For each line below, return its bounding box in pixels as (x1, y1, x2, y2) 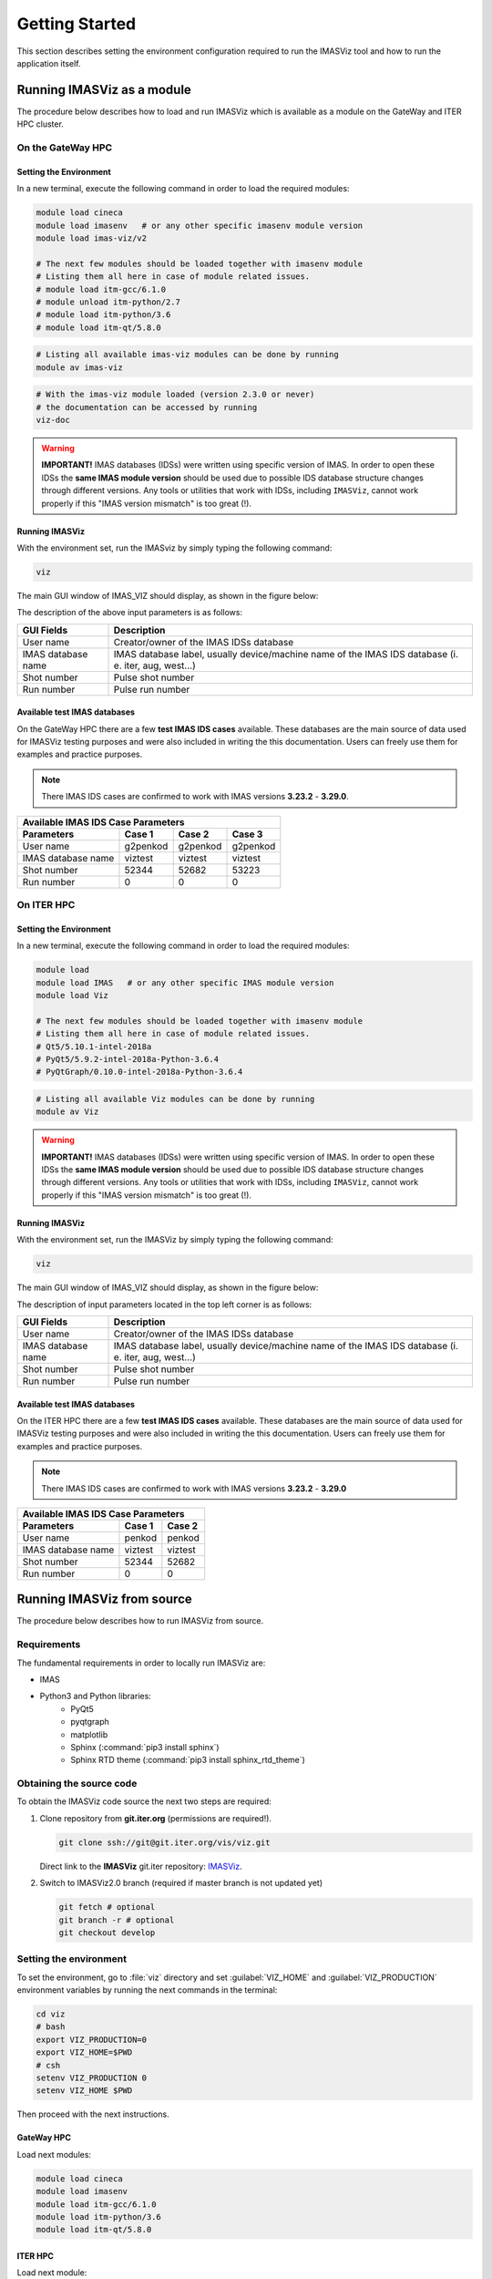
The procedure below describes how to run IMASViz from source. (16, 1615, 264, 1626)
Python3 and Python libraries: (39, 1691, 152, 1702)
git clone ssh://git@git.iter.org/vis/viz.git (58, 1837, 271, 1848)
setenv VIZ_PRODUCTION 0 (36, 2073, 148, 2083)
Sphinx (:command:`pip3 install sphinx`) (70, 1741, 220, 1752)
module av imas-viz (36, 362, 123, 373)
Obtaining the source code (16, 1778, 138, 1790)
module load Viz (36, 990, 109, 1000)
